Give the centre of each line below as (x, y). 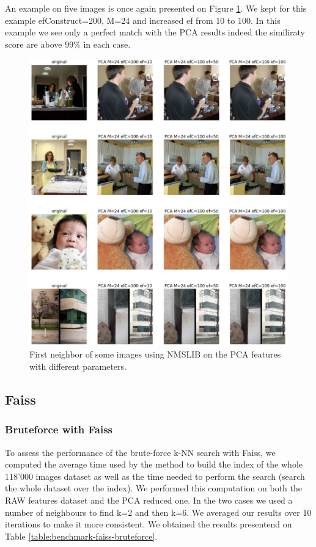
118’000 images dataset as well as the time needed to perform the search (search (155, 476)
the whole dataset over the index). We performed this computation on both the (154, 488)
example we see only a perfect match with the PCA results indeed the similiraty (155, 32)
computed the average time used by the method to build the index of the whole (154, 464)
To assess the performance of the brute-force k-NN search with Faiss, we (140, 452)
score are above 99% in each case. (68, 44)
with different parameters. (78, 366)
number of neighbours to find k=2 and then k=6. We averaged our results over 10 (158, 512)
